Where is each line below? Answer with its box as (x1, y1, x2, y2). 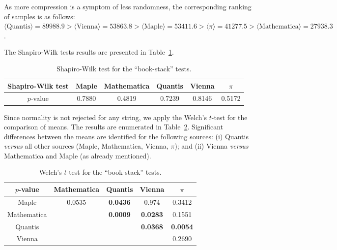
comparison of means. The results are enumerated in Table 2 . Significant (4, 122, 224, 132)
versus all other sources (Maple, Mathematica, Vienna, (4, 141, 168, 151)
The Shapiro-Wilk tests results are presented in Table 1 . (4, 47, 174, 57)
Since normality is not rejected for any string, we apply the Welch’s (4, 112, 207, 122)
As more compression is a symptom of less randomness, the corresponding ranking (4, 1, 252, 11)
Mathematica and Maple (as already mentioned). (4, 150, 151, 160)
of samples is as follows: (4, 11, 75, 21)
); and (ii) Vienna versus (174, 141, 249, 151)
